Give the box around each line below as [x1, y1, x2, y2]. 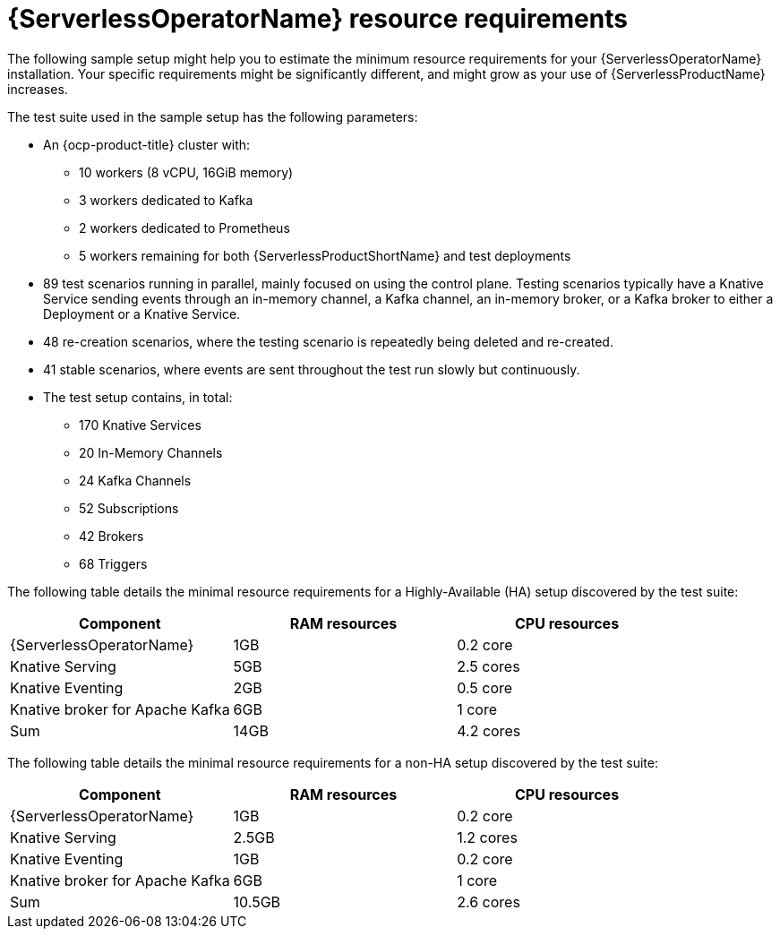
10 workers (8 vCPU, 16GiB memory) [79, 164, 294, 180]
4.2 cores [457, 721, 521, 740]
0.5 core [457, 678, 513, 697]
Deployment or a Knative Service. [43, 305, 241, 322]
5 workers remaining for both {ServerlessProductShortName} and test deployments [79, 247, 571, 263]
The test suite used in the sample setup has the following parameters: [7, 108, 418, 125]
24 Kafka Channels [79, 472, 192, 488]
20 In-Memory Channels [79, 444, 223, 460]
